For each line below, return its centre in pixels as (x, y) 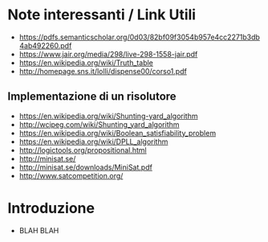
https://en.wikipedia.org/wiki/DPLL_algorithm (93, 142)
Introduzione (51, 208)
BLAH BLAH (39, 230)
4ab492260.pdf (45, 45)
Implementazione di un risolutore (92, 97)
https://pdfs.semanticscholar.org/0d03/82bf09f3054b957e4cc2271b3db (139, 37)
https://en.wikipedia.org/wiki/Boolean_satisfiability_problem (118, 133)
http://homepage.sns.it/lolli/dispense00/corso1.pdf (103, 71)
